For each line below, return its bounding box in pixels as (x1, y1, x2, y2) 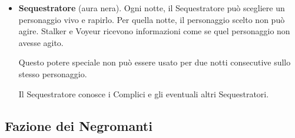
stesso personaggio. (18, 67, 87, 80)
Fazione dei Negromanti (5, 116, 153, 134)
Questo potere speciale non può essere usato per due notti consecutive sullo (18, 56, 291, 68)
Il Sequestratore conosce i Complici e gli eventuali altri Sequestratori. (18, 87, 269, 100)
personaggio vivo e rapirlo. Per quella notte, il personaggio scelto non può (18, 13, 285, 25)
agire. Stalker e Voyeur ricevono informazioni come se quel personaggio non (18, 25, 290, 37)
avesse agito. (18, 36, 64, 48)
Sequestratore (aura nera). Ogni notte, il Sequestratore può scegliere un (18, 2, 285, 14)
